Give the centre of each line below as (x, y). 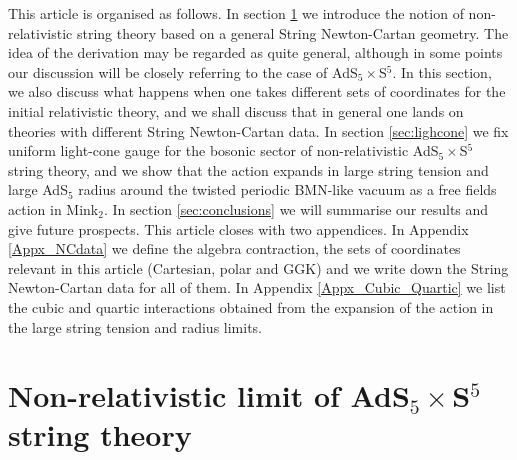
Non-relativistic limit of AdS (209, 395)
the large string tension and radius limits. (135, 326)
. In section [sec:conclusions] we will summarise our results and (296, 208)
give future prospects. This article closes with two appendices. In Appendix (238, 228)
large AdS (38, 189)
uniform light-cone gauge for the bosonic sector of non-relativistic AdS (223, 150)
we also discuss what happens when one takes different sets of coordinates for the (257, 91)
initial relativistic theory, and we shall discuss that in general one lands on (236, 110)
